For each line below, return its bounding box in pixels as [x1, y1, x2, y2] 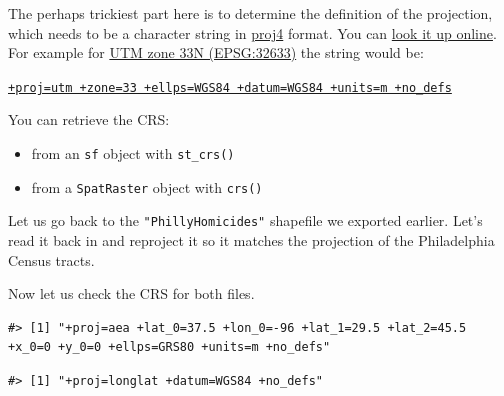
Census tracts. [8, 249, 95, 270]
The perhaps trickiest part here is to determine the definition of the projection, [8, 3, 493, 23]
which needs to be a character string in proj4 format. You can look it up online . [8, 22, 497, 43]
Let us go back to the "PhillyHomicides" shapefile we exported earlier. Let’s [8, 210, 483, 231]
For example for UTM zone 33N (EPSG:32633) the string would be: [8, 42, 424, 63]
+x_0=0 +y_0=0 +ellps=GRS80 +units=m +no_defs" [8, 340, 331, 355]
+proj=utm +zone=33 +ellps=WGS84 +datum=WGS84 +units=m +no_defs [8, 80, 452, 95]
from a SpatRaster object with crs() [31, 176, 263, 197]
